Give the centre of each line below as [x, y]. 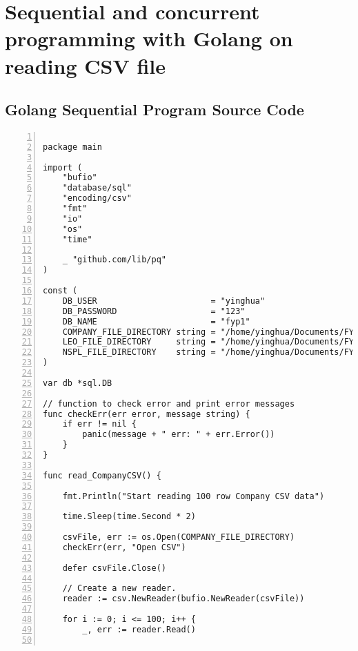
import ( [63, 167]
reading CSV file [86, 65]
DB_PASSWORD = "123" [154, 311]
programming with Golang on [149, 38]
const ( [60, 291]
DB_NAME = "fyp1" [156, 321]
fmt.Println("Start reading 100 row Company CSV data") [193, 496]
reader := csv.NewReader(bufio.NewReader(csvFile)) [183, 599]
